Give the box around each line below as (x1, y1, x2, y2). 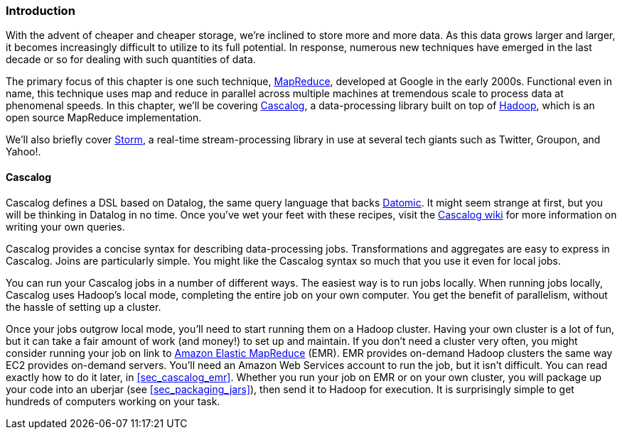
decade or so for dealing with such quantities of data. (6, 53, 256, 66)
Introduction (6, 4, 75, 18)
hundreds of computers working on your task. (6, 395, 220, 407)
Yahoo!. (6, 145, 41, 158)
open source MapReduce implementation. (6, 111, 202, 124)
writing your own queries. (6, 220, 125, 233)
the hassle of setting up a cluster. (6, 300, 161, 313)
